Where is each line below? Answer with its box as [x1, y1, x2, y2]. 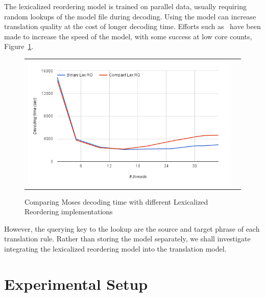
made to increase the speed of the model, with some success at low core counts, [4, 31, 252, 41]
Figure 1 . [4, 41, 34, 52]
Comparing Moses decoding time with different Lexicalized [25, 196, 208, 207]
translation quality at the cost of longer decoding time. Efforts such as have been [4, 21, 261, 32]
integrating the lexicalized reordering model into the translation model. [4, 243, 227, 254]
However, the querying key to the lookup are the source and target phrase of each [4, 223, 260, 234]
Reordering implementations [25, 206, 113, 217]
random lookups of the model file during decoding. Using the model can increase [4, 11, 256, 21]
